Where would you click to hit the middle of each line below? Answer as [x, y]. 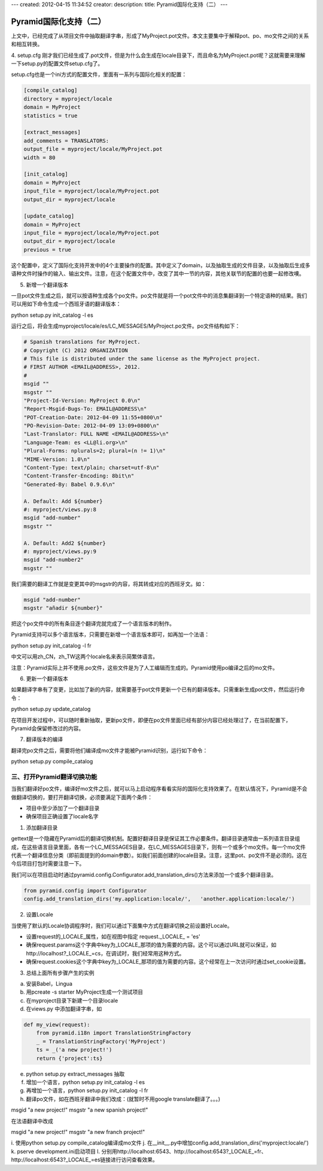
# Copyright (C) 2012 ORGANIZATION [76, 350]
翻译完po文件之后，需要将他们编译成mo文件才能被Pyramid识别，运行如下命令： [109, 750]
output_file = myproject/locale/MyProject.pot [93, 149]
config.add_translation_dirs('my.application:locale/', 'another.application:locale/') [159, 899]
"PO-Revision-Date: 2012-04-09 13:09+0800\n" [92, 426]
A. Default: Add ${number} [63, 501]
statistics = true [51, 116]
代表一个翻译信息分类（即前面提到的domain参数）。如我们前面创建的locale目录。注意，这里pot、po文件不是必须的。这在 [159, 855]
